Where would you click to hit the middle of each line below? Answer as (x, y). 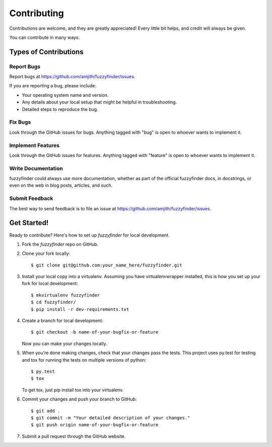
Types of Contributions (46, 52)
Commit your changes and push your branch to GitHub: (79, 399)
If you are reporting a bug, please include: (53, 86)
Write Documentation (36, 168)
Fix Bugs (20, 122)
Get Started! (29, 223)
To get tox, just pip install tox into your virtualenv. (73, 390)
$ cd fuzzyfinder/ (54, 302)
